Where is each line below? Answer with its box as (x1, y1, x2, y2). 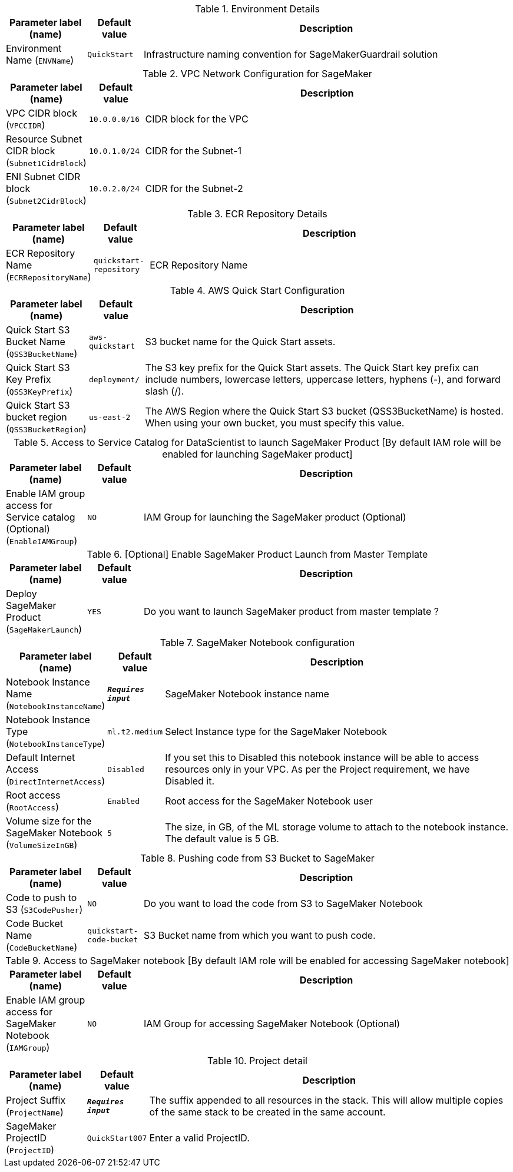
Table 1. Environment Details (195, 3, 320, 15)
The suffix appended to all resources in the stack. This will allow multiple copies (149, 1094, 504, 1106)
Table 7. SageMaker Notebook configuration (160, 637, 355, 648)
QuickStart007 (87, 1133, 147, 1143)
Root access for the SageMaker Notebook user (165, 795, 373, 807)
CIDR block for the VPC (145, 113, 249, 125)
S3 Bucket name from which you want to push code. (144, 929, 376, 941)
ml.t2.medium (107, 727, 163, 736)
